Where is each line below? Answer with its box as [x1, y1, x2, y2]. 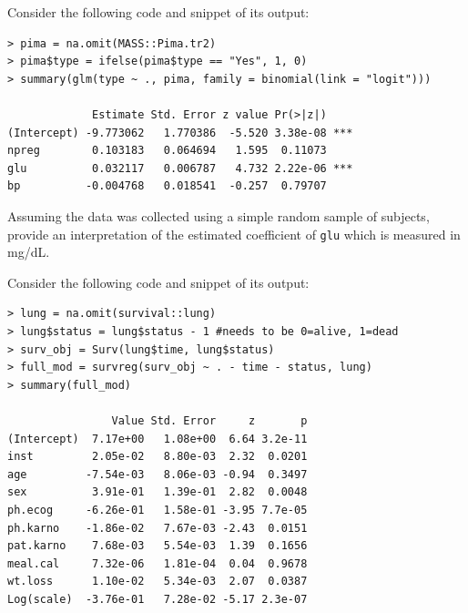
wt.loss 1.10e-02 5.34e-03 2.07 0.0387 [7, 575, 308, 588]
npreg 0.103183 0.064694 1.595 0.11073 [7, 144, 327, 158]
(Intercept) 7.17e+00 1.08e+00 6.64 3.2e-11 [7, 432, 308, 445]
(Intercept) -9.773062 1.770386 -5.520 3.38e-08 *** [7, 126, 353, 139]
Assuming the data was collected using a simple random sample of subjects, [7, 206, 430, 225]
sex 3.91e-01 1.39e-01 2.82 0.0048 [7, 485, 308, 499]
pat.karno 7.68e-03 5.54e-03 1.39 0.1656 [7, 539, 308, 553]
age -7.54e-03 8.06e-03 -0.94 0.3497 [7, 467, 308, 481]
